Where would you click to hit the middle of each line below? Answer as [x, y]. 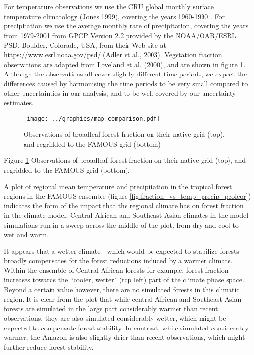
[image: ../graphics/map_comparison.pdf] [92, 118]
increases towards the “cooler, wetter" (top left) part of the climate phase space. [124, 279]
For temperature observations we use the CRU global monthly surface [109, 6]
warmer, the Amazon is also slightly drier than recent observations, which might [125, 337]
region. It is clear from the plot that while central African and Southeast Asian [123, 299]
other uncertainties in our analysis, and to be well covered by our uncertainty [120, 93]
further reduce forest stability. [49, 347]
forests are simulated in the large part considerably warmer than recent [111, 308]
